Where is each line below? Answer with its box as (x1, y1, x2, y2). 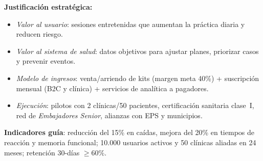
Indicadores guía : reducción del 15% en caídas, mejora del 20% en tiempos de (4, 127, 254, 138)
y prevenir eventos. (16, 56, 76, 66)
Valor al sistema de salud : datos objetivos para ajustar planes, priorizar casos (16, 45, 259, 56)
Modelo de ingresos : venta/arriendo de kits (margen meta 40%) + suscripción (16, 72, 259, 83)
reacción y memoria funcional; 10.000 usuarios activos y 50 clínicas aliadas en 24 (4, 137, 256, 147)
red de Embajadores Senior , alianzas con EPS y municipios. (16, 110, 203, 120)
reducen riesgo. (16, 29, 63, 39)
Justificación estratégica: (4, 2, 93, 12)
